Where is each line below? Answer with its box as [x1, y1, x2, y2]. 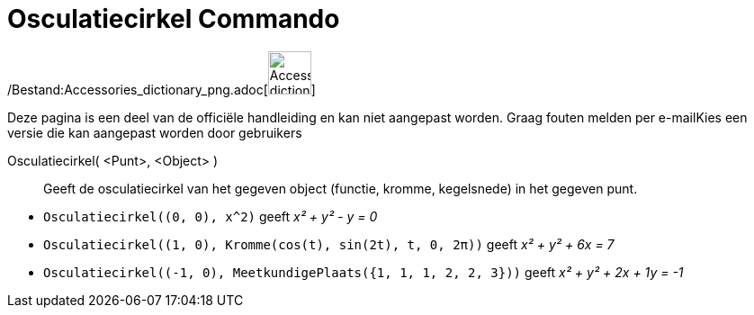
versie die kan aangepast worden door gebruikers [7, 124, 302, 140]
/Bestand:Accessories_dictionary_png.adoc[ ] [7, 81, 316, 97]
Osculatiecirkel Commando [7, 4, 340, 34]
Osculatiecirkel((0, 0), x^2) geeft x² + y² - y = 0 [43, 208, 378, 224]
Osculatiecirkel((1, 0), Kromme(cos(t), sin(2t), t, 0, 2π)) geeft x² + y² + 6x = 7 [43, 236, 615, 252]
